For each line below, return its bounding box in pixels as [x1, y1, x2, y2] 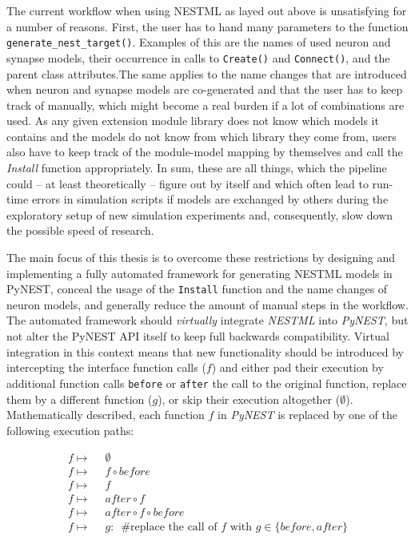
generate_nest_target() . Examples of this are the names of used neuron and [6, 34, 391, 50]
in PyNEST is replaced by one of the [217, 406, 397, 423]
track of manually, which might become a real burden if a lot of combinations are [6, 96, 405, 113]
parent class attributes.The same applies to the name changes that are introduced [6, 65, 407, 82]
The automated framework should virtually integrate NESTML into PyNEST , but [6, 312, 409, 328]
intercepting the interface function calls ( [6, 359, 206, 376]
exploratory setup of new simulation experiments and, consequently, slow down [6, 206, 393, 223]
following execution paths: [6, 421, 134, 438]
